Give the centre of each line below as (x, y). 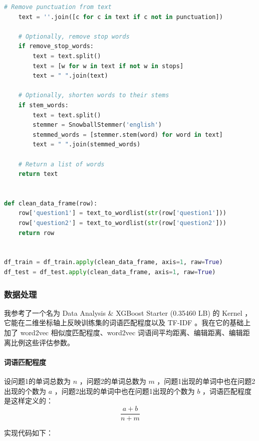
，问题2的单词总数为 (113, 381)
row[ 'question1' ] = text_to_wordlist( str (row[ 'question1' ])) (122, 213)
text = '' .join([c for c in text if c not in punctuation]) (120, 17)
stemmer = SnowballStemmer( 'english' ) (97, 125)
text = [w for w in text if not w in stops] (108, 66)
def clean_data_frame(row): (51, 203)
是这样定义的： (29, 401)
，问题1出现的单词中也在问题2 (206, 381)
